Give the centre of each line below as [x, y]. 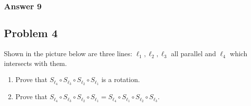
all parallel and [194, 53]
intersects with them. [35, 63]
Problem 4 [31, 33]
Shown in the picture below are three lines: [68, 53]
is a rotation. [121, 79]
